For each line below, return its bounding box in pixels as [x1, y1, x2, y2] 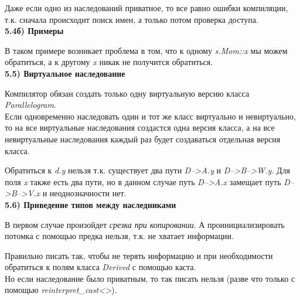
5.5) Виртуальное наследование [5, 67, 125, 79]
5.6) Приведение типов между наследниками [5, 198, 176, 210]
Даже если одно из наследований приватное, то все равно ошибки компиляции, [5, 2, 288, 13]
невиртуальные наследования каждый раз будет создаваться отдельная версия [5, 132, 281, 145]
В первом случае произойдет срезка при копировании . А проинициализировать [5, 218, 285, 230]
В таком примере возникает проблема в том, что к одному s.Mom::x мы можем [5, 44, 288, 56]
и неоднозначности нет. [42, 187, 127, 199]
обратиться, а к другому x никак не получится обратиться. [5, 56, 213, 68]
